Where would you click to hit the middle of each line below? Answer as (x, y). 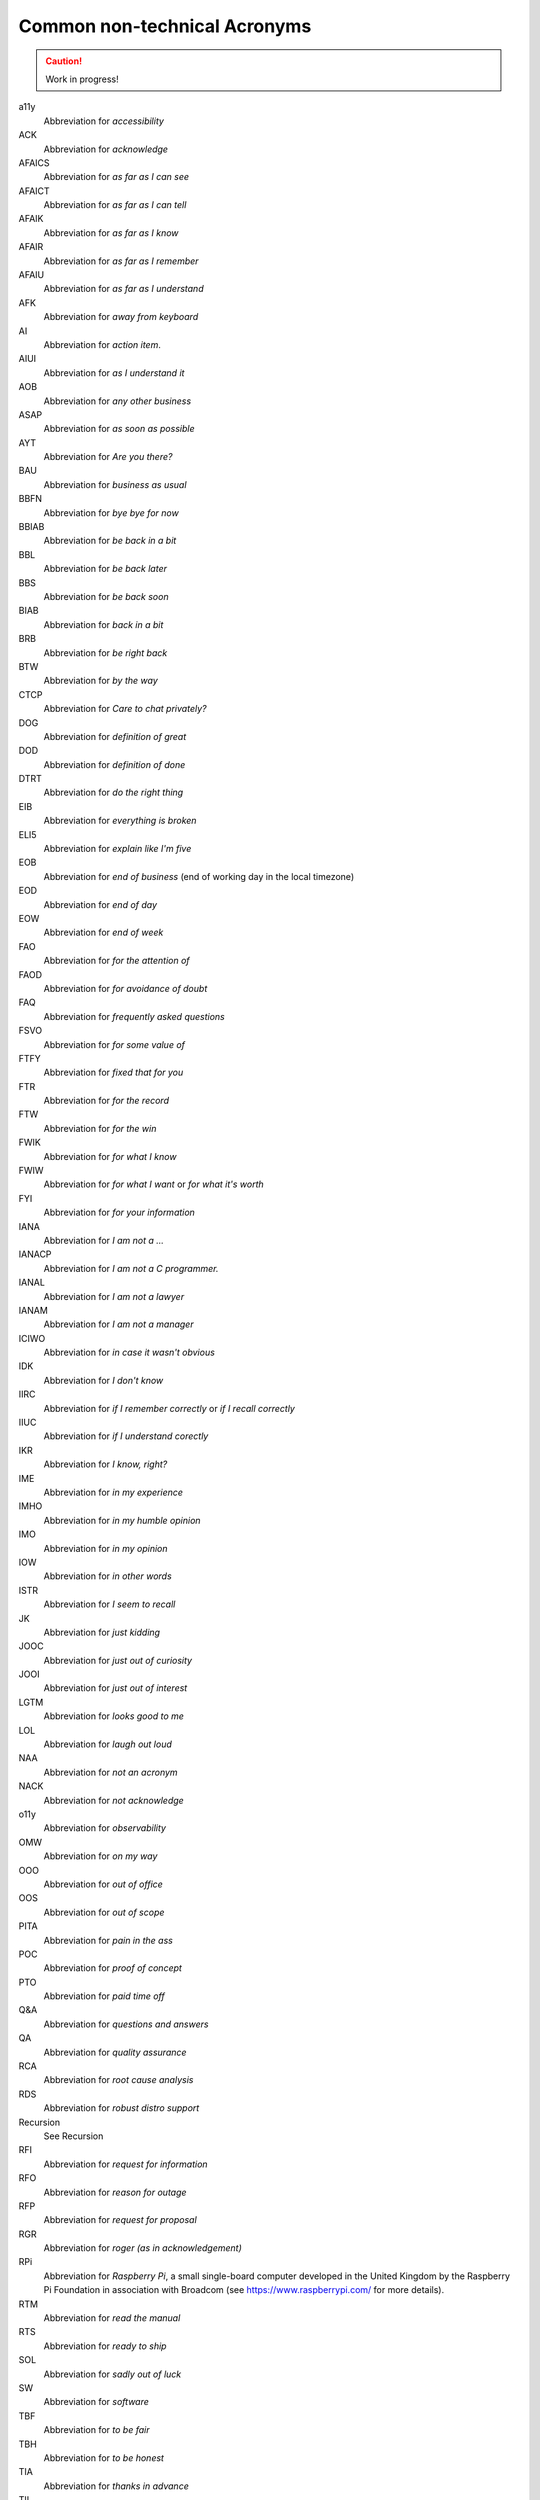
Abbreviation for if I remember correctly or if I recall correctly (169, 1408)
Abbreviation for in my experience (113, 1492)
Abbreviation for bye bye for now (111, 512)
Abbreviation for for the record (106, 1101)
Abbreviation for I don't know (103, 1380)
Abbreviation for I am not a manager (118, 1324)
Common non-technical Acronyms (165, 26)
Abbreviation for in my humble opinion (122, 1520)
